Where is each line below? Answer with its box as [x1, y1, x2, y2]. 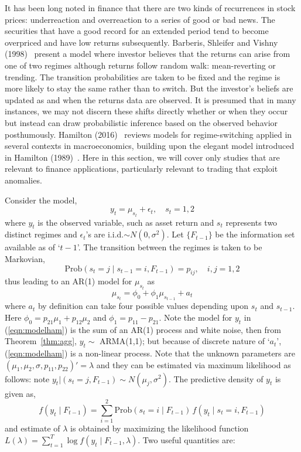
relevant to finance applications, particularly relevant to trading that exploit [5, 162, 278, 175]
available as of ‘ [5, 241, 60, 253]
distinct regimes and [5, 228, 77, 240]
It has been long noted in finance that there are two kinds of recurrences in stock [5, 2, 296, 13]
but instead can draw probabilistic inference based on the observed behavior [5, 116, 278, 128]
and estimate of [5, 422, 60, 434]
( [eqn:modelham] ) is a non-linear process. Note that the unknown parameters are [5, 346, 295, 359]
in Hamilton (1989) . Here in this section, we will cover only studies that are [5, 151, 280, 163]
